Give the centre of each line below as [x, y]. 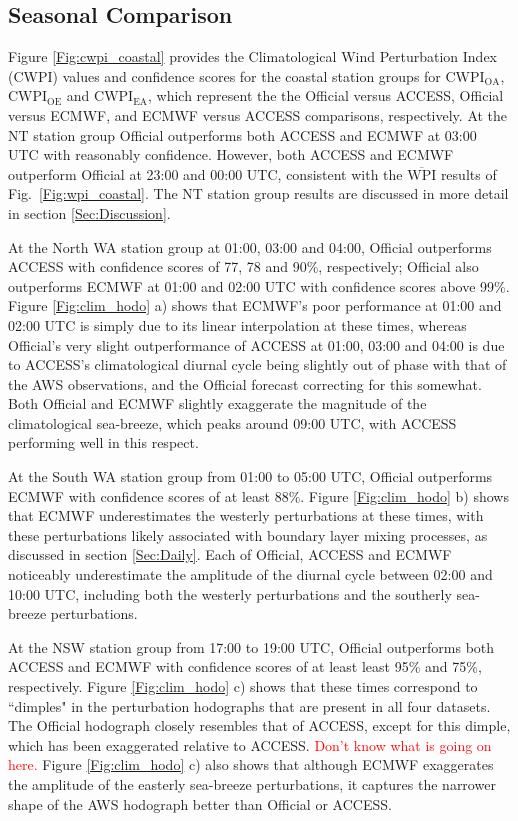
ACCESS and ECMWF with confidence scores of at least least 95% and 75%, [245, 666]
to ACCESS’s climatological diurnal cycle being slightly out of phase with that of [257, 364]
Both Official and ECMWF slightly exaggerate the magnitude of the [217, 403]
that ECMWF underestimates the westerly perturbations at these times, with [246, 515]
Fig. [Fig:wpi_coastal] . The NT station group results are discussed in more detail [258, 193]
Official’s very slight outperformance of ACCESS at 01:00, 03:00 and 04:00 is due [256, 344]
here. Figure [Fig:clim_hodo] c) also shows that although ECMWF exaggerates [251, 764]
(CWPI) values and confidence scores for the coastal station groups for [224, 75]
